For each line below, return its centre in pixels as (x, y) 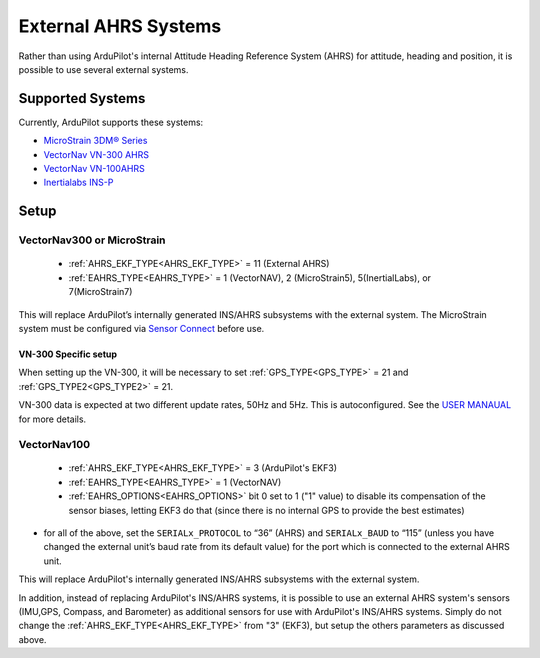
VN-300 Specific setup (68, 354)
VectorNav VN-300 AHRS (96, 154)
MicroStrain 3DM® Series (95, 141)
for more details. (52, 419)
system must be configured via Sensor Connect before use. (141, 328)
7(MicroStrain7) (100, 292)
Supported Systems (82, 98)
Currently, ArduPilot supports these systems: (111, 122)
